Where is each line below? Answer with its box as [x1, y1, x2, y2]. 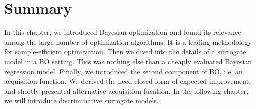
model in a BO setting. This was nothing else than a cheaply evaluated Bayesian [4, 56, 252, 66]
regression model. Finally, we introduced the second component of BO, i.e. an [4, 66, 243, 76]
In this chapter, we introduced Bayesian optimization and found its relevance [4, 27, 241, 37]
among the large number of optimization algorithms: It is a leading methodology [4, 36, 252, 47]
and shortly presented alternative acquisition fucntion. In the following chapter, [4, 85, 249, 96]
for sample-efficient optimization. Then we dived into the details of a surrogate [4, 46, 246, 57]
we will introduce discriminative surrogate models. [4, 95, 159, 106]
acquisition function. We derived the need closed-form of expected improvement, [4, 76, 251, 86]
